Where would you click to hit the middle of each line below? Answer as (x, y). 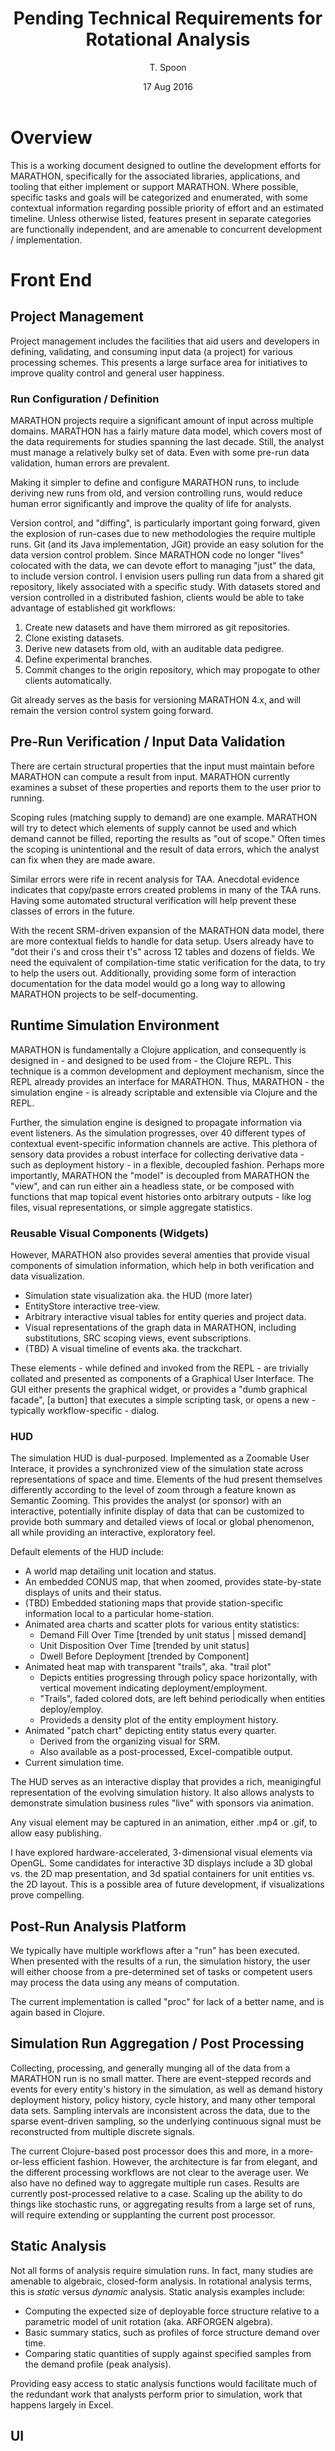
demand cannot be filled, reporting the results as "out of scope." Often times (168, 838)
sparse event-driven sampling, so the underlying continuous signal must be (166, 2121)
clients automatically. (68, 680)
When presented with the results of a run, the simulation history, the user (160, 1961)
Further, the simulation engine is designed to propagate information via (156, 1122)
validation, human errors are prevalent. (90, 463)
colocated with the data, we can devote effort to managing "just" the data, (163, 565)
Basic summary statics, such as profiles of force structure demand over (172, 2332)
